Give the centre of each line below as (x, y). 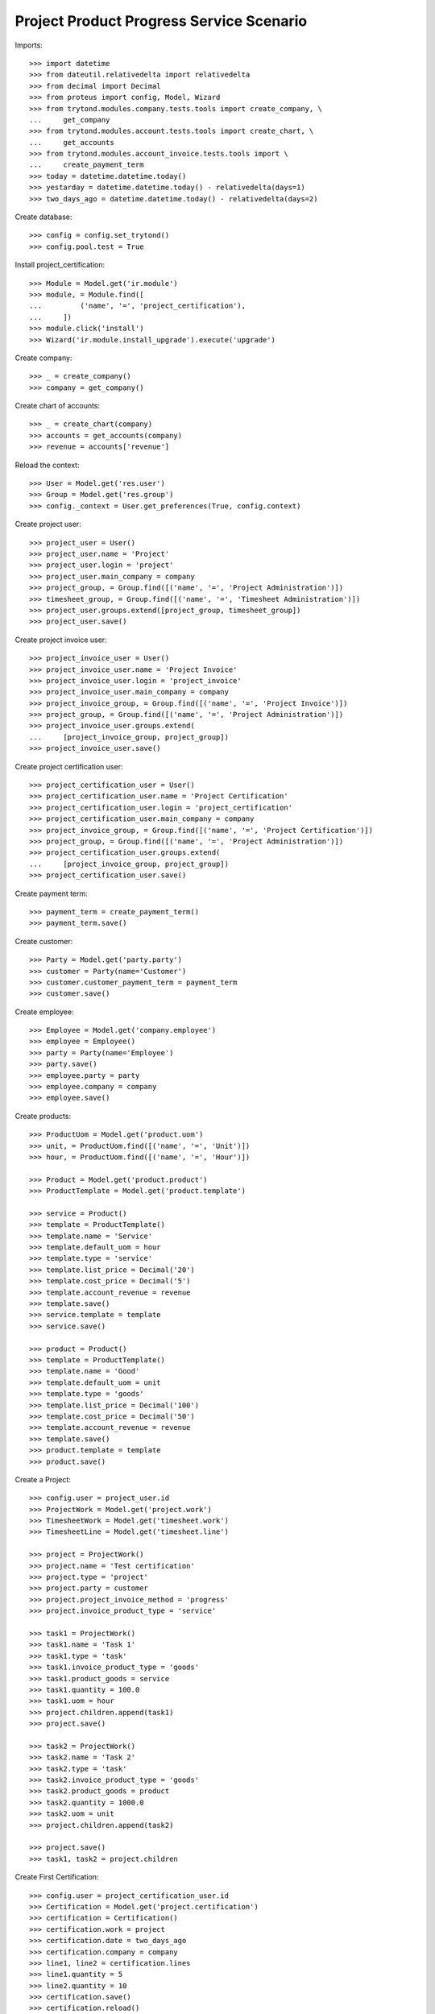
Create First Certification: (57, 1877)
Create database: (43, 217)
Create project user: (48, 524)
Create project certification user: (69, 766)
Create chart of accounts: (58, 406)
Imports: (29, 45)
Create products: (43, 1116)
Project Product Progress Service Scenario (161, 21)
